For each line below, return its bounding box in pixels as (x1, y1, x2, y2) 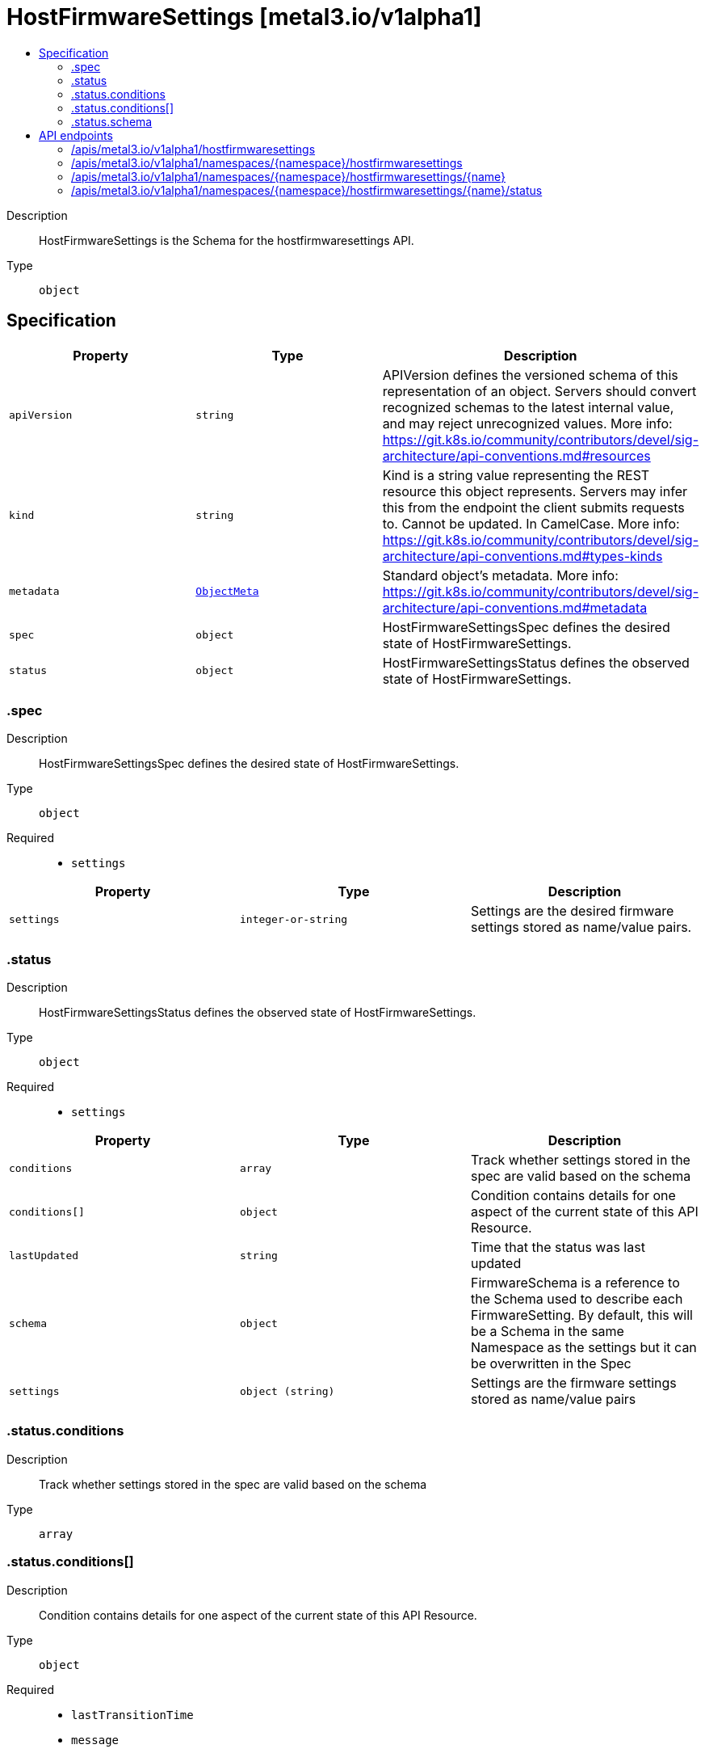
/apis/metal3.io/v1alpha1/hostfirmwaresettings (71, 141, 316, 156)
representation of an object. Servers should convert (382, 382, 697, 399)
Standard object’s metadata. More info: (382, 567, 619, 584)
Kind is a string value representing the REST (382, 466, 650, 483)
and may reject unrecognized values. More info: (382, 415, 673, 432)
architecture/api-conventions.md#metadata (382, 599, 648, 616)
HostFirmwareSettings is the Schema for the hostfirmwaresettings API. (39, 233, 414, 247)
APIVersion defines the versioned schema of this (382, 366, 678, 383)
